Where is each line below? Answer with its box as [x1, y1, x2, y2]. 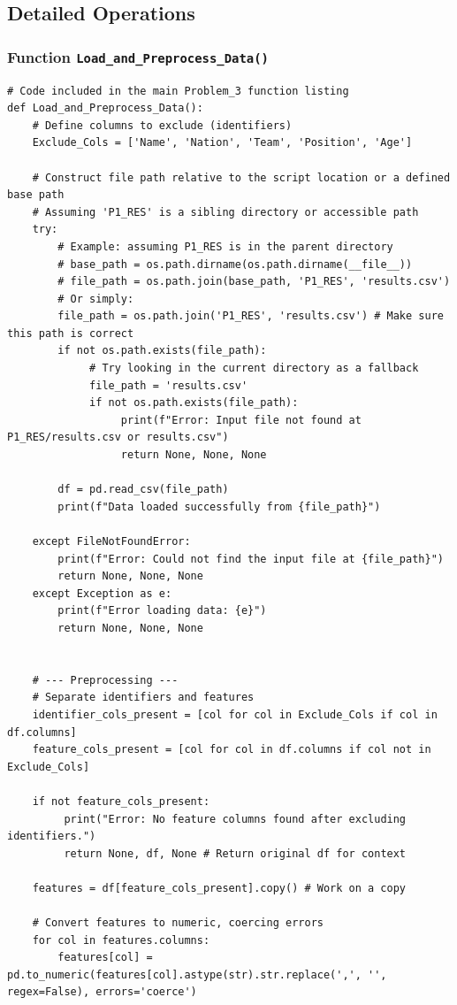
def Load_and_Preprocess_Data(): [7, 102, 203, 115]
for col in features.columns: [32, 933, 210, 947]
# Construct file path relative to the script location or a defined [32, 171, 451, 184]
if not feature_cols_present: [32, 794, 210, 808]
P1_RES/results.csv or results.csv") [7, 431, 229, 444]
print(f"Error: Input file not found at [120, 413, 362, 426]
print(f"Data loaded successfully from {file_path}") [57, 500, 381, 513]
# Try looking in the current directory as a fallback [89, 362, 419, 375]
